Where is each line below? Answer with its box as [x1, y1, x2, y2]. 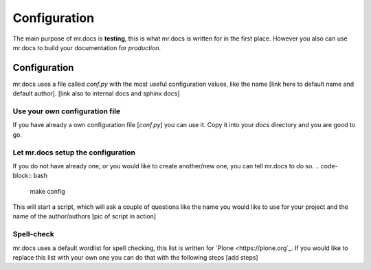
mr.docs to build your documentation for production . [12, 43, 161, 52]
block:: [12, 172, 32, 180]
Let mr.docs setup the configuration [12, 148, 136, 157]
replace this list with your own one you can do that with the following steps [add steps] [12, 254, 258, 261]
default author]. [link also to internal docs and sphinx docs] [12, 89, 180, 98]
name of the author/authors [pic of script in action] [12, 212, 157, 221]
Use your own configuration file [12, 106, 120, 116]
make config [30, 187, 65, 195]
